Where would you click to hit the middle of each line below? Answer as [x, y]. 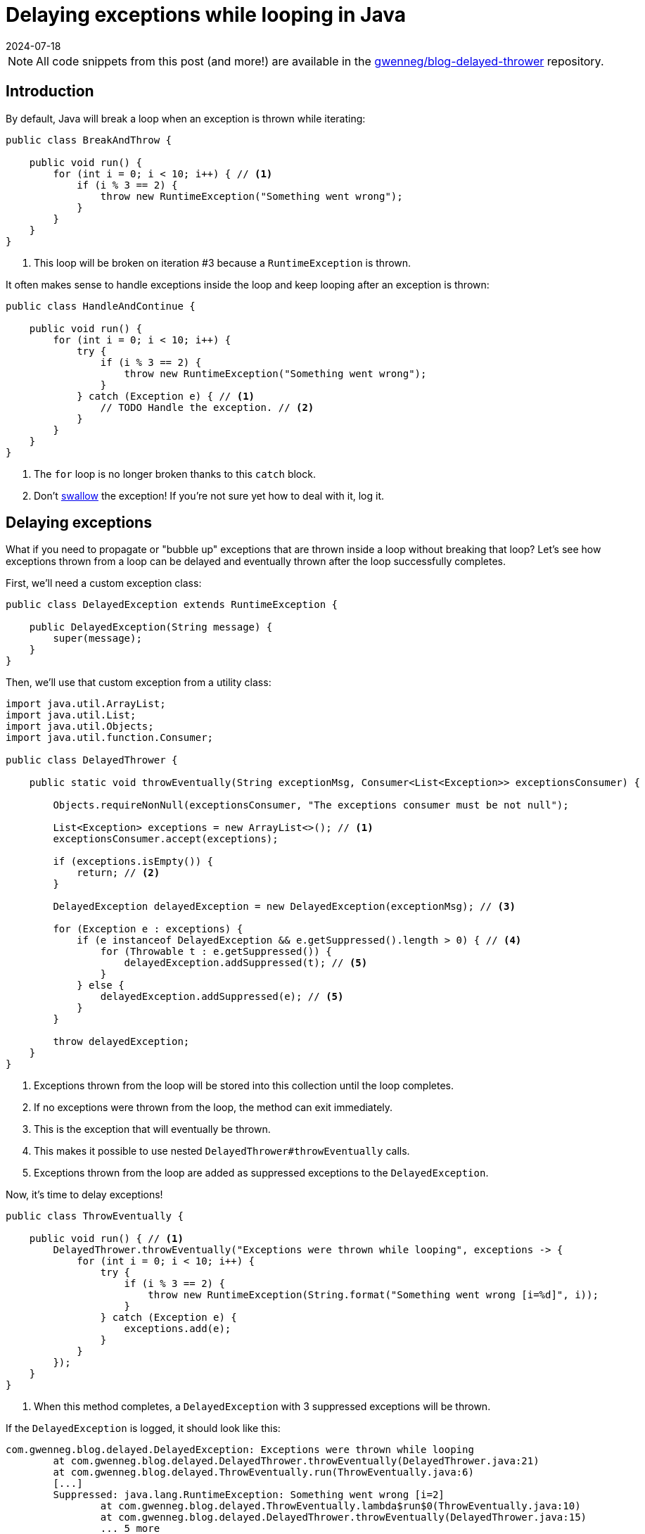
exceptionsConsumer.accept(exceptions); [166, 839]
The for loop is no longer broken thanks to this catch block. [175, 474]
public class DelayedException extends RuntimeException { [172, 605]
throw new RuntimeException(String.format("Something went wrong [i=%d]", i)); [373, 1295]
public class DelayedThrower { [92, 760]
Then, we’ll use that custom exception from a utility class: [139, 683]
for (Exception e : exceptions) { [148, 929]
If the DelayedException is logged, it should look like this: [143, 1428]
